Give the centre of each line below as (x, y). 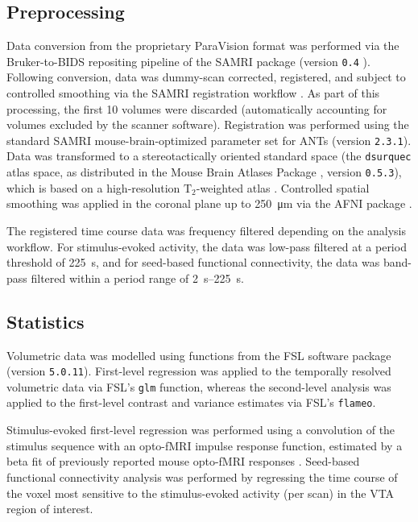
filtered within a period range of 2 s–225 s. (137, 278)
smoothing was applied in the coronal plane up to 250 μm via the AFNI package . (209, 203)
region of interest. (50, 509)
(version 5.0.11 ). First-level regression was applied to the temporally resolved (199, 371)
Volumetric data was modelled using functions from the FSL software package (199, 355)
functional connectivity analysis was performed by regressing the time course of (202, 476)
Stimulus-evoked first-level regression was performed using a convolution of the (201, 430)
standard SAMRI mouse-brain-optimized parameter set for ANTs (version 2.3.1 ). (209, 140)
